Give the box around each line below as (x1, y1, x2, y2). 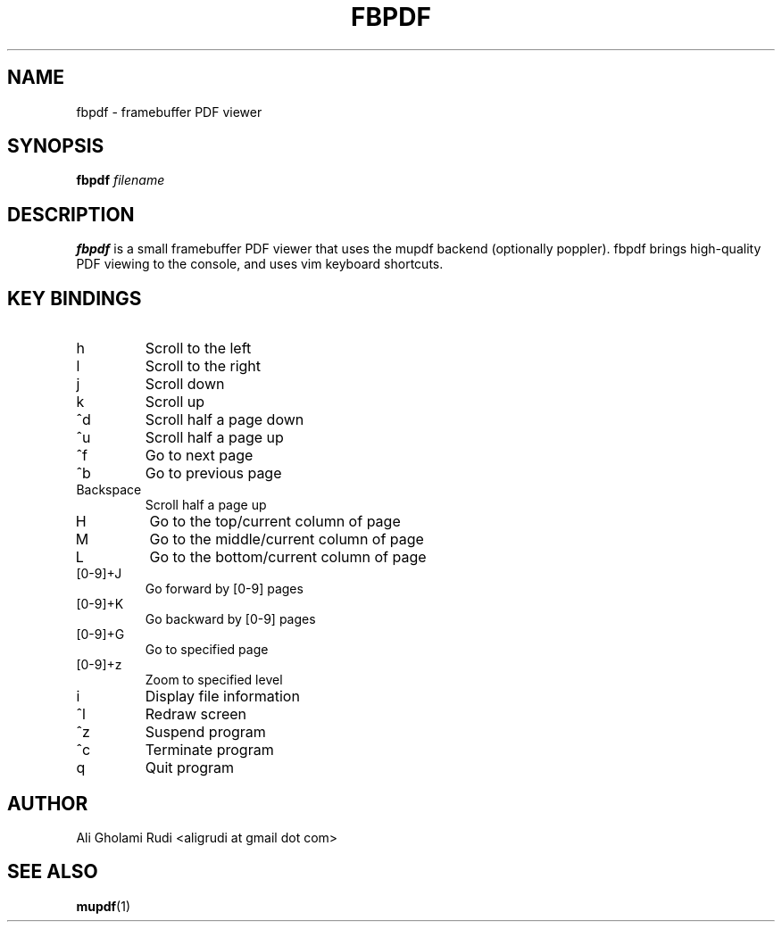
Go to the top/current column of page (149, 512, 401, 531)
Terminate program (145, 741, 274, 759)
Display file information (145, 687, 300, 706)
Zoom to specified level (145, 672, 283, 688)
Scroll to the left (145, 339, 252, 358)
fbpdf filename (76, 172, 165, 188)
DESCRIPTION (7, 203, 135, 226)
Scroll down (145, 375, 225, 394)
